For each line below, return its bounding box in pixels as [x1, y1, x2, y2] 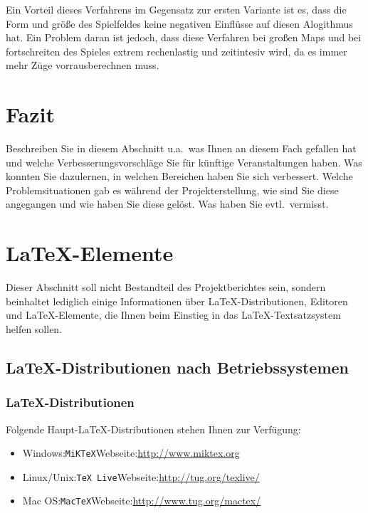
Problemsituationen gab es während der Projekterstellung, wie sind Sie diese [6, 182, 339, 197]
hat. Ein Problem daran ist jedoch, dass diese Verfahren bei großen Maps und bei [6, 30, 362, 45]
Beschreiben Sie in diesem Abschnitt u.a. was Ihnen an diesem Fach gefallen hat [6, 141, 357, 156]
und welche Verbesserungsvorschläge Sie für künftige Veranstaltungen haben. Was [6, 154, 362, 169]
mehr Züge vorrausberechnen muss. [6, 58, 159, 73]
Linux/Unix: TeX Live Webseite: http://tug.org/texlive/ [22, 469, 260, 484]
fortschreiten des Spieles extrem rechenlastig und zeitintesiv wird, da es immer [6, 43, 347, 58]
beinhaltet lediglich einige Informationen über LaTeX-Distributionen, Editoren [6, 293, 348, 308]
